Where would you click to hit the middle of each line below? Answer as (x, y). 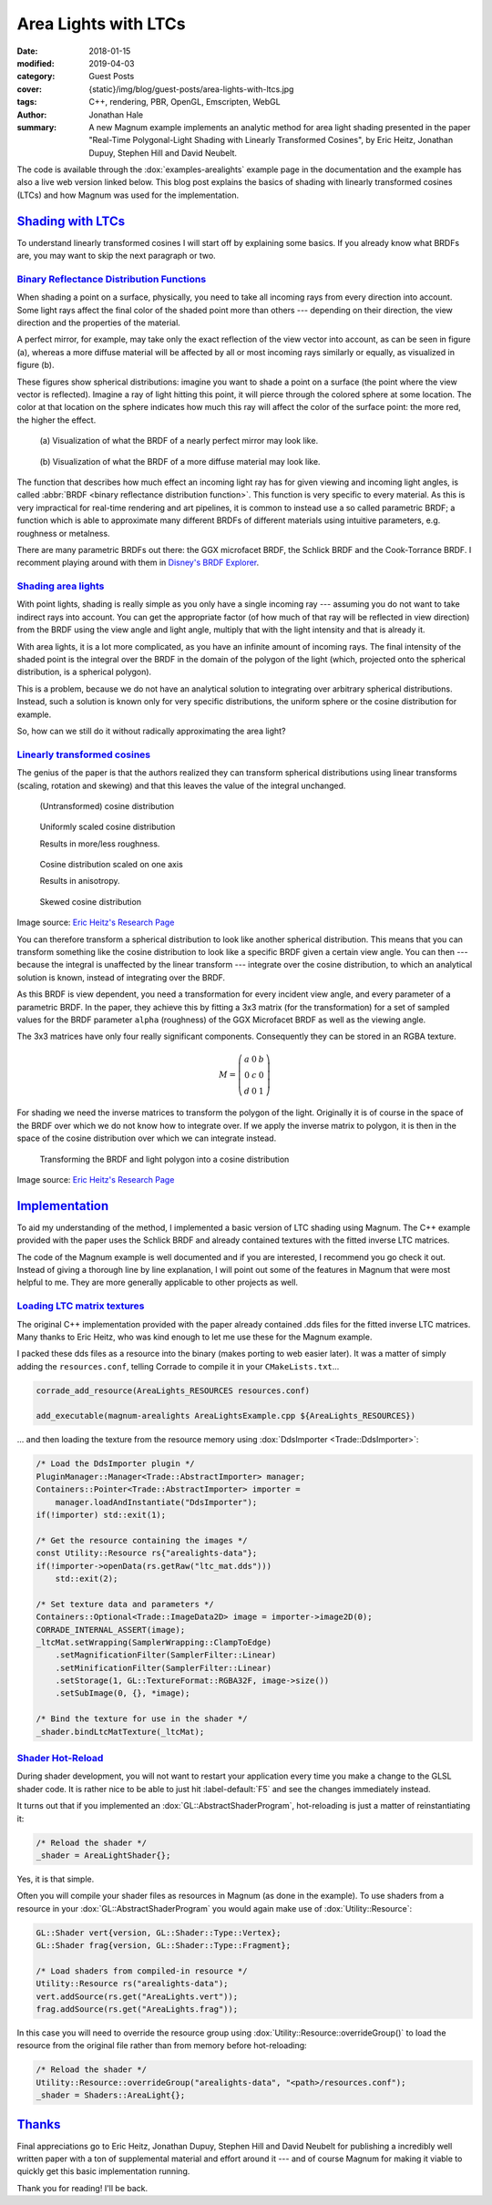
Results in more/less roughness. (100, 844)
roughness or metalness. (63, 533)
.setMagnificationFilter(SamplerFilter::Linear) (166, 1655)
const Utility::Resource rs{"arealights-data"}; (147, 1553)
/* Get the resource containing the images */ (142, 1540)
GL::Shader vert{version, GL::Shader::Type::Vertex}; (159, 1933)
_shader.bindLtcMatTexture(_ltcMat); (120, 1732)
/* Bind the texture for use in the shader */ (142, 1719)
